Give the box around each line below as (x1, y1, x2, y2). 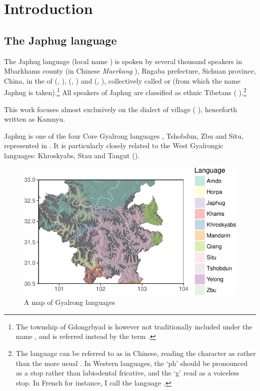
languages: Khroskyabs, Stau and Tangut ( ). (4, 150, 139, 160)
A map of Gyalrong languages (24, 297, 115, 307)
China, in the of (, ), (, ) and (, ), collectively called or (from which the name (4, 75, 240, 86)
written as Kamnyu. (4, 114, 65, 124)
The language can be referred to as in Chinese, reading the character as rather (15, 347, 256, 358)
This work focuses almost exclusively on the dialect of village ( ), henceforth (4, 104, 237, 114)
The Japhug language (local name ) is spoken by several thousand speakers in (4, 56, 242, 66)
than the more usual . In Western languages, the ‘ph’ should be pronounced (15, 357, 248, 368)
